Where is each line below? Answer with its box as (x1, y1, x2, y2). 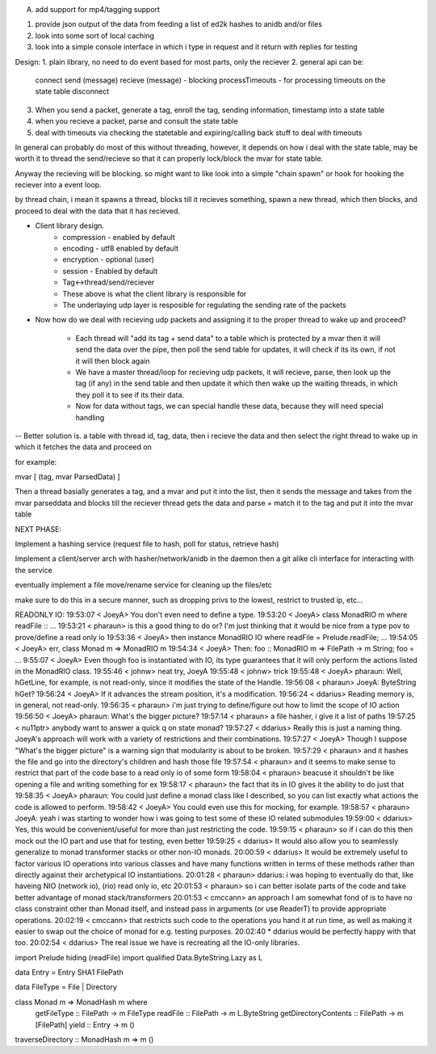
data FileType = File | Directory (15, 982, 117, 992)
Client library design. (35, 221, 105, 230)
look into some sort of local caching (35, 31, 155, 40)
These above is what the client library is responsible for (62, 289, 247, 298)
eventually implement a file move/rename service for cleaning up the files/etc (15, 580, 272, 590)
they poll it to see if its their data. (75, 390, 185, 399)
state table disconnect (35, 86, 110, 96)
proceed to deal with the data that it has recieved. (15, 206, 181, 216)
